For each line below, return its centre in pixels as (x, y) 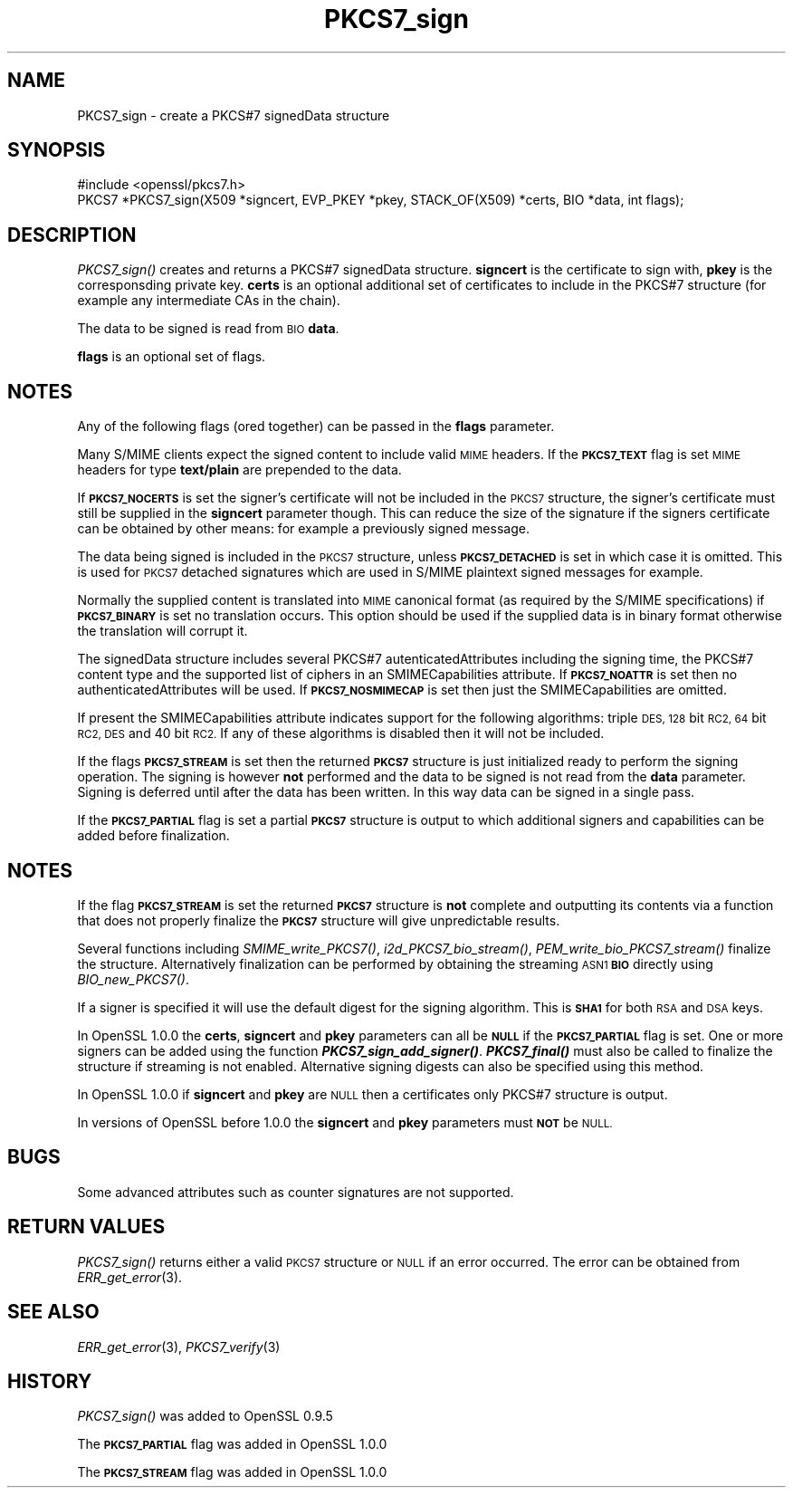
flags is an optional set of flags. (172, 357)
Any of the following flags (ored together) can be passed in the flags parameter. (316, 426)
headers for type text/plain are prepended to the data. (239, 470)
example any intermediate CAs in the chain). (209, 301)
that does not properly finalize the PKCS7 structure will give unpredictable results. (319, 920)
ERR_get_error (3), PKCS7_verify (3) (179, 1346)
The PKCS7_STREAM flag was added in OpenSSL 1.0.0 (232, 1472)
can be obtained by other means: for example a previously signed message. (303, 529)
